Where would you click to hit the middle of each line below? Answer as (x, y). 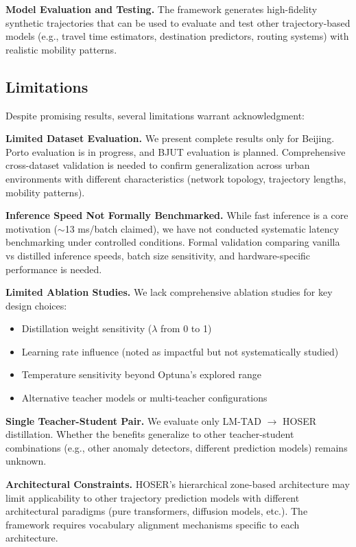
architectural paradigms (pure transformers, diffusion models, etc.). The (157, 511)
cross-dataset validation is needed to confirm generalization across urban (158, 165)
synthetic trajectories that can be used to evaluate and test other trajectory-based (178, 22)
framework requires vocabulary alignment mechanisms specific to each (153, 524)
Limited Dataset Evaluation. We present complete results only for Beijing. (170, 138)
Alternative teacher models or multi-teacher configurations (144, 398)
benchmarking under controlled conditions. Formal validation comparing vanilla (173, 242)
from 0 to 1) (186, 328)
